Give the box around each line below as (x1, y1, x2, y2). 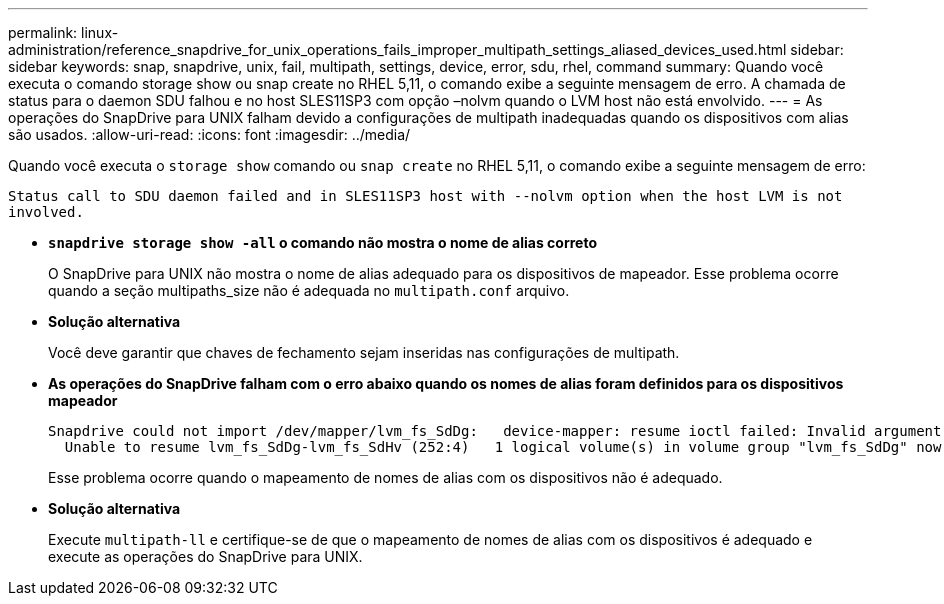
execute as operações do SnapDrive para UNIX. (48, 548, 363, 565)
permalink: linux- (8, 24, 119, 41)
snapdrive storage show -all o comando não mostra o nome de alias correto (48, 234, 598, 251)
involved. (8, 204, 84, 220)
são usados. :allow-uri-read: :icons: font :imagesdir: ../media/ (8, 126, 411, 143)
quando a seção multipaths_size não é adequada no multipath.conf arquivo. (48, 282, 570, 299)
